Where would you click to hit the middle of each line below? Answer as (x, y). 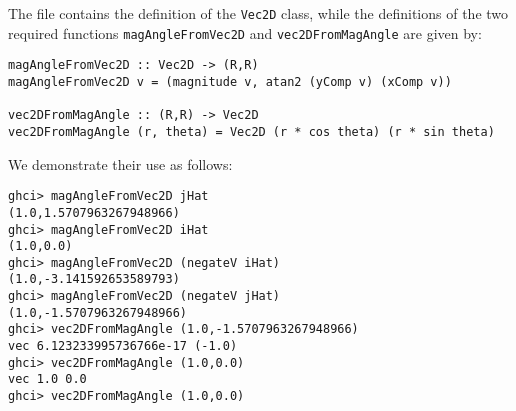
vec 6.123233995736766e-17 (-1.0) (123, 346)
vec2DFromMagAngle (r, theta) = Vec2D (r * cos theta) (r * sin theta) (251, 131)
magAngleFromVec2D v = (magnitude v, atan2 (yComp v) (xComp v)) (230, 81)
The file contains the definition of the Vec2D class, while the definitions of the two (258, 13)
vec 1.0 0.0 (47, 379)
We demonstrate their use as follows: (120, 163)
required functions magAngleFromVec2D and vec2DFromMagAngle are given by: (245, 32)
